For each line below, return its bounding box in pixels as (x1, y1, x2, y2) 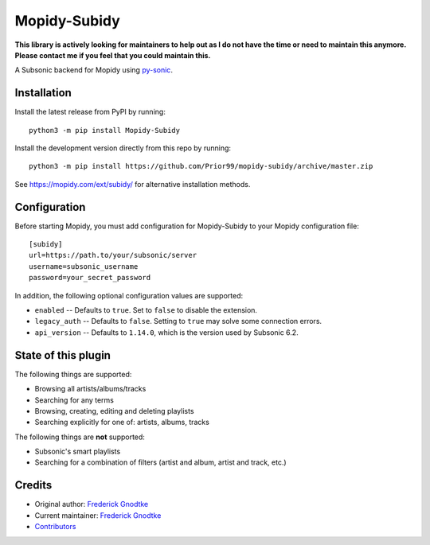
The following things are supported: (14, 369, 132, 379)
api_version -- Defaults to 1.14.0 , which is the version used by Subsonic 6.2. (34, 327, 299, 337)
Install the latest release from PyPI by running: (14, 107, 166, 117)
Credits (14, 478, 53, 492)
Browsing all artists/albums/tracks (34, 384, 147, 394)
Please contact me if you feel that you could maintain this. (14, 50, 211, 60)
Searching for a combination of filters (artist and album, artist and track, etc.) (34, 457, 287, 467)
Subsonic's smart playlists (34, 446, 121, 457)
